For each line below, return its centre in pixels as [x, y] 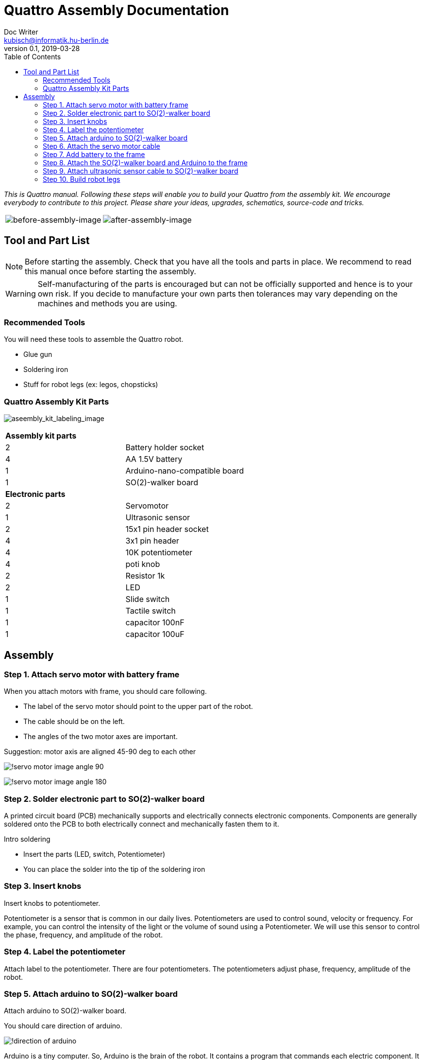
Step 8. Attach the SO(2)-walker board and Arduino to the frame [145, 162]
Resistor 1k [145, 576]
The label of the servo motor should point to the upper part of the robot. [138, 707]
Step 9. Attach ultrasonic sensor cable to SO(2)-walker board [141, 171]
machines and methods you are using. [107, 303]
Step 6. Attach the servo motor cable [102, 146]
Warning [21, 293]
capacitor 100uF [155, 634]
